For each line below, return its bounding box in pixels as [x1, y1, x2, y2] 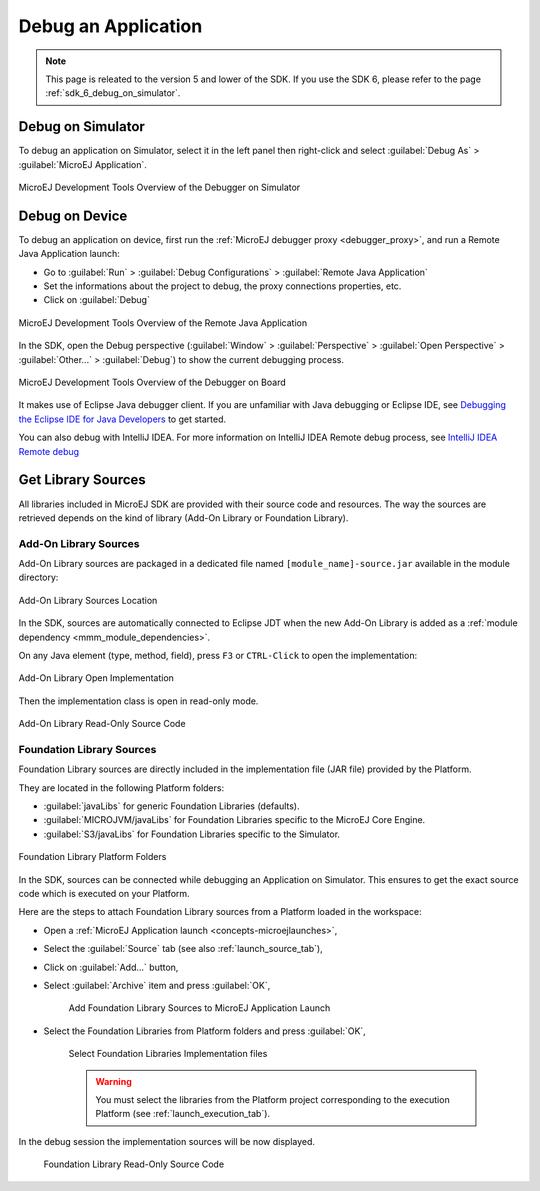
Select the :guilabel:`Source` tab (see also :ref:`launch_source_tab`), [43, 943, 324, 955]
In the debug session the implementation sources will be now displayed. [18, 1135, 315, 1147]
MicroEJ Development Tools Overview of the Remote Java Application [18, 316, 308, 329]
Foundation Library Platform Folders [18, 851, 167, 863]
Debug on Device [18, 207, 128, 224]
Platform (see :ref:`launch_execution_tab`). [95, 1108, 270, 1120]
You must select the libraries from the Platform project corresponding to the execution [95, 1093, 450, 1105]
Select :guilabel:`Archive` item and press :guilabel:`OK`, [43, 980, 271, 991]
